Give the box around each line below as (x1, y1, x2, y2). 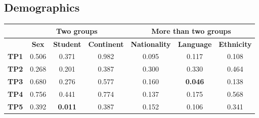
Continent (88, 38, 124, 49)
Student (53, 38, 81, 49)
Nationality (131, 38, 171, 49)
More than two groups (151, 25, 231, 36)
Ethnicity (219, 38, 252, 49)
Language (178, 38, 212, 49)
